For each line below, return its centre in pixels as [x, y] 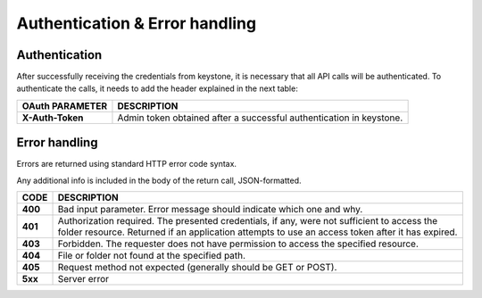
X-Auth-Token [53, 118]
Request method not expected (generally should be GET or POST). [197, 268]
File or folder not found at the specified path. [151, 256]
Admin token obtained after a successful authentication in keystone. [260, 118]
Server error [83, 279]
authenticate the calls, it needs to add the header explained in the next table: [157, 88]
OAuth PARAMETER [64, 105]
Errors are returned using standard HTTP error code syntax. [126, 164]
